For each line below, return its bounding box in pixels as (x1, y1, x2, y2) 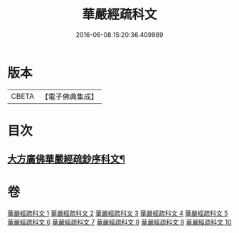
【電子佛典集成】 (41, 92, 98, 102)
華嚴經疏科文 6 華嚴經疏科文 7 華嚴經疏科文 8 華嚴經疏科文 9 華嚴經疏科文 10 (7, 218, 232, 227)
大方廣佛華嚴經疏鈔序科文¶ (7, 153, 126, 166)
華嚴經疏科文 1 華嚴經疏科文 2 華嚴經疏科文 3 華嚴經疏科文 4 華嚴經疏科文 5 (7, 209, 228, 217)
